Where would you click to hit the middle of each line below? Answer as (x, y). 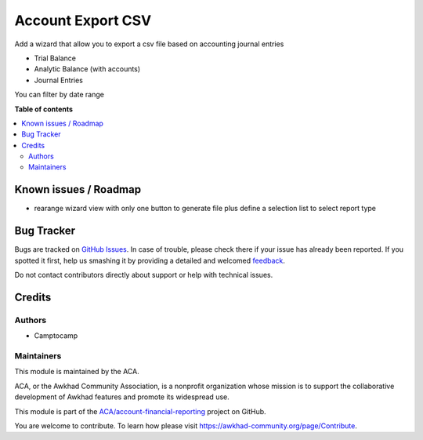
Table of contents (44, 109)
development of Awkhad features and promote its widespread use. (122, 397)
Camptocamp (56, 336)
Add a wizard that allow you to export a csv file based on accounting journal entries (149, 44)
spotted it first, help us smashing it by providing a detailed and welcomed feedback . (150, 260)
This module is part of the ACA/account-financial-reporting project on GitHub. (140, 411)
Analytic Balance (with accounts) (87, 69)
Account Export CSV (83, 20)
